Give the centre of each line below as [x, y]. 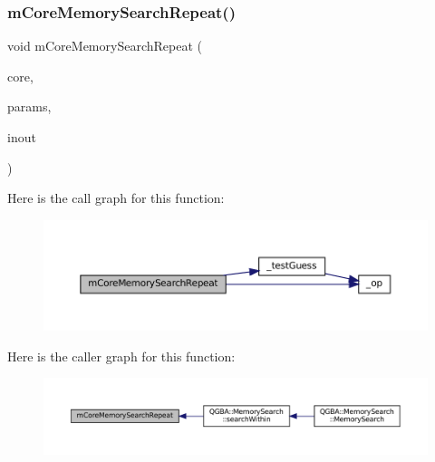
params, [29, 106]
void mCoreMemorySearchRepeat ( [105, 46]
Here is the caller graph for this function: [121, 356]
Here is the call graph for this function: [116, 198]
